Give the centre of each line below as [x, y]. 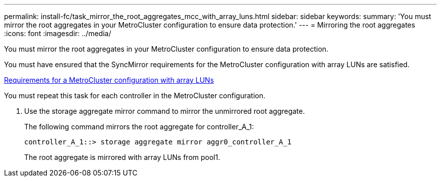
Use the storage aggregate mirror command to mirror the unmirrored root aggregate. [165, 111]
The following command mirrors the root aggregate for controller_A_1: [139, 127]
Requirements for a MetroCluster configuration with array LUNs [109, 80]
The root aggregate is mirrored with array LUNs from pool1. [122, 157]
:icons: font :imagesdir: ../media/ [58, 33]
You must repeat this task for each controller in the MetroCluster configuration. [135, 96]
